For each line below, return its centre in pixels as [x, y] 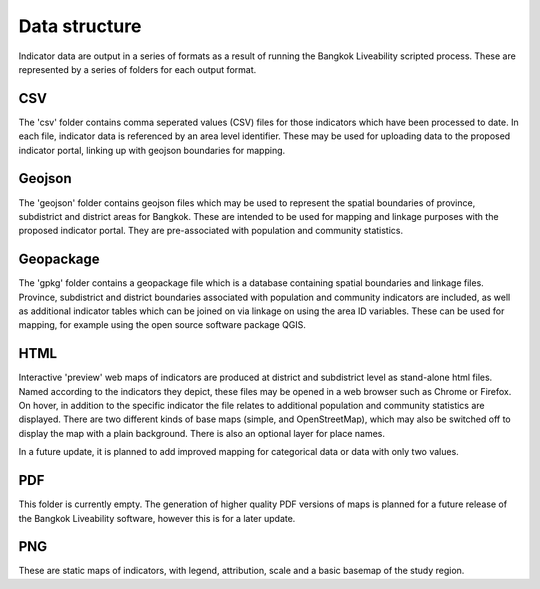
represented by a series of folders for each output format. [137, 69]
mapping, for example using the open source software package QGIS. [162, 325]
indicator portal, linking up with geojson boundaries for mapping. [152, 150]
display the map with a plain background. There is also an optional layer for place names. [201, 433]
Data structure [80, 26]
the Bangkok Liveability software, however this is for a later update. [157, 518]
